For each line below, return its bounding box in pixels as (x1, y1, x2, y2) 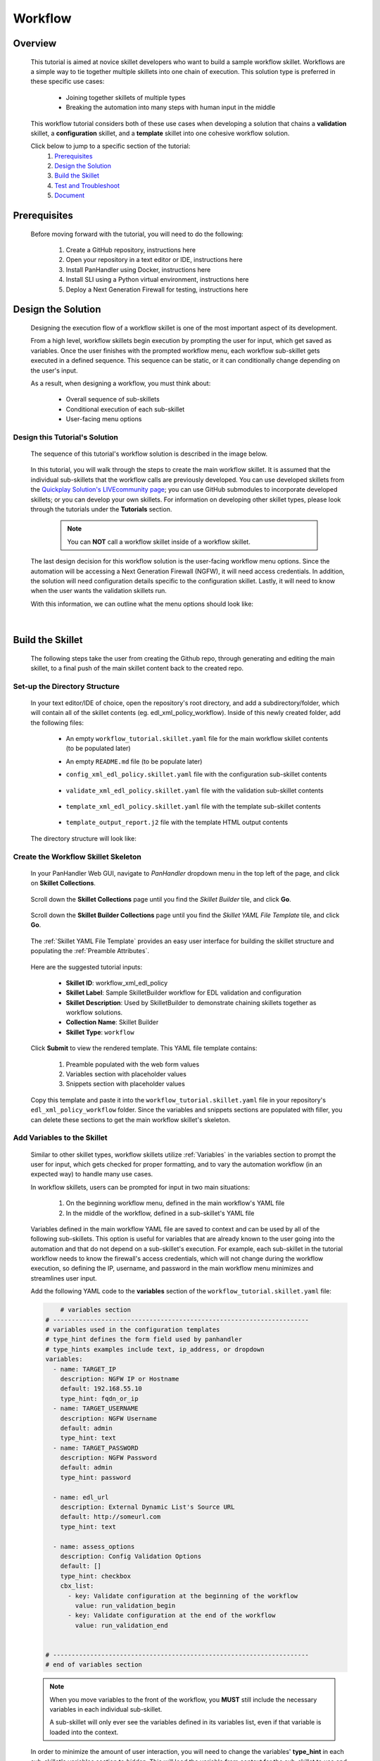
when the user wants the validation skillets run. (30, 587, 167, 595)
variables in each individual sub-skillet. (49, 1705, 163, 1714)
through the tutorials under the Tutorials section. (30, 505, 172, 514)
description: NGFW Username (60, 1414, 158, 1422)
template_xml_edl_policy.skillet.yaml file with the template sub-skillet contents (65, 802, 322, 811)
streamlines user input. (30, 1274, 98, 1282)
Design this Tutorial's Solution (13, 432, 119, 442)
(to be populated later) (65, 744, 131, 753)
